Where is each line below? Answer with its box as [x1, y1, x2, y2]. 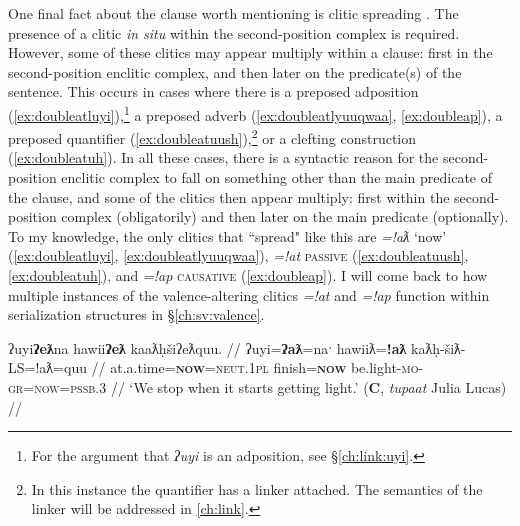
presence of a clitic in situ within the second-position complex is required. [8, 22, 460, 43]
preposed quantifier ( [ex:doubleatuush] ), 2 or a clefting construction [8, 125, 417, 148]
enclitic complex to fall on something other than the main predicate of [61, 167, 493, 188]
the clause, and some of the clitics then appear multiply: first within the [8, 186, 450, 207]
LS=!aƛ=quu [8, 357, 87, 378]
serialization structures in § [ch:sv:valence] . [8, 304, 265, 325]
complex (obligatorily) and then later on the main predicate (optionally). [61, 206, 509, 227]
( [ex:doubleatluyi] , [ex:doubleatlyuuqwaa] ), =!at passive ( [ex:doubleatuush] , [8, 245, 469, 266]
